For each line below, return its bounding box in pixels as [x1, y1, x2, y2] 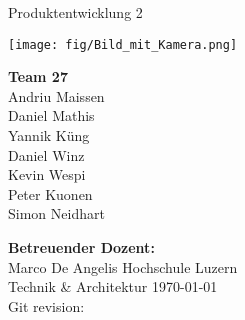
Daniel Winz [8, 144, 85, 165]
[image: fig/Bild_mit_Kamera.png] [8, 37, 238, 52]
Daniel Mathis [8, 105, 95, 126]
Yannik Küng [8, 125, 90, 146]
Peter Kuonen [8, 183, 93, 204]
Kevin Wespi [8, 164, 86, 185]
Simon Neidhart [8, 203, 105, 224]
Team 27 [8, 66, 68, 87]
